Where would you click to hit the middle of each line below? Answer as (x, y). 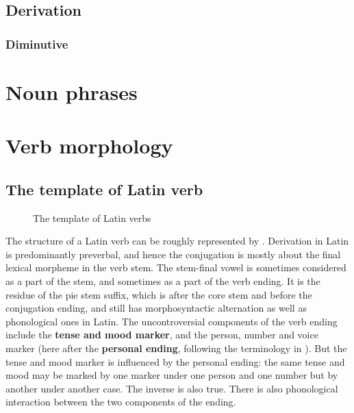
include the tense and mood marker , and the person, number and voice (162, 335)
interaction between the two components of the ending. (121, 402)
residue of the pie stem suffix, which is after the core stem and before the (159, 294)
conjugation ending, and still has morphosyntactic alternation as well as (156, 308)
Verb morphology (89, 146)
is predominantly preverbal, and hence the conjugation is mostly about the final (173, 254)
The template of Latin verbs (92, 217)
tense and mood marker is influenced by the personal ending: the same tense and (175, 361)
